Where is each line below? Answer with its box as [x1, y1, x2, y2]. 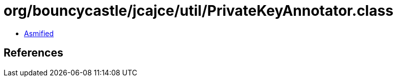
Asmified [24, 29, 54, 38]
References [4, 46, 63, 60]
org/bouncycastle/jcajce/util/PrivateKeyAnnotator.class [4, 2, 393, 19]
